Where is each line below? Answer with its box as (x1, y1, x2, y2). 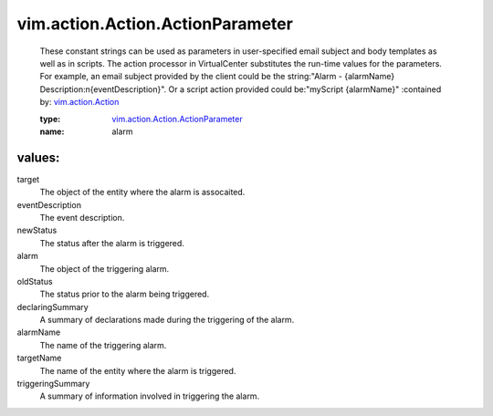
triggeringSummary (16, 379, 90, 390)
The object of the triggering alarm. (39, 263, 170, 274)
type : (39, 113, 61, 124)
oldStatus (16, 276, 54, 286)
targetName (16, 352, 62, 364)
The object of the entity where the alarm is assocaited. (39, 187, 246, 198)
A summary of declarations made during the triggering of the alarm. (39, 315, 295, 326)
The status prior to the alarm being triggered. (39, 288, 210, 300)
